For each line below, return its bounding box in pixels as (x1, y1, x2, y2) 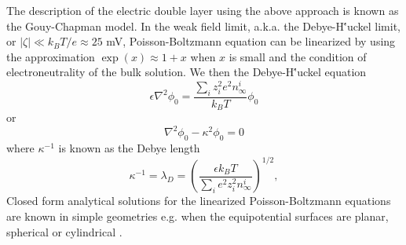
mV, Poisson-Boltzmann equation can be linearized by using (106, 33, 396, 49)
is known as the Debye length (58, 140, 200, 156)
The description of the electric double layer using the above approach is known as (6, 2, 399, 18)
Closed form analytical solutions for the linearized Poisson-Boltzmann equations (6, 192, 391, 209)
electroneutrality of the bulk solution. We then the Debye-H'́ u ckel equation (6, 64, 367, 80)
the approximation (6, 48, 95, 64)
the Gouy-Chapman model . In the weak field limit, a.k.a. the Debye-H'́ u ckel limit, (6, 17, 401, 34)
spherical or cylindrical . (6, 223, 123, 240)
